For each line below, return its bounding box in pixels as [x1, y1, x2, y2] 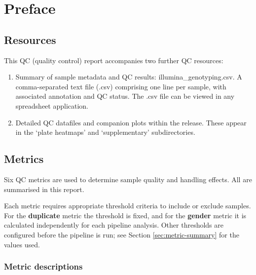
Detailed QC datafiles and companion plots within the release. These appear [15, 117, 247, 127]
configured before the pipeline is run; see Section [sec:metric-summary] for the [4, 229, 239, 239]
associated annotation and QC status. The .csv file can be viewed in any [15, 91, 235, 101]
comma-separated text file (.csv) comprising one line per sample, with [15, 81, 226, 91]
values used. [4, 239, 40, 249]
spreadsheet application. [15, 100, 89, 111]
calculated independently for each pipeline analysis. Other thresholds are [4, 220, 224, 230]
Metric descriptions [4, 260, 83, 273]
